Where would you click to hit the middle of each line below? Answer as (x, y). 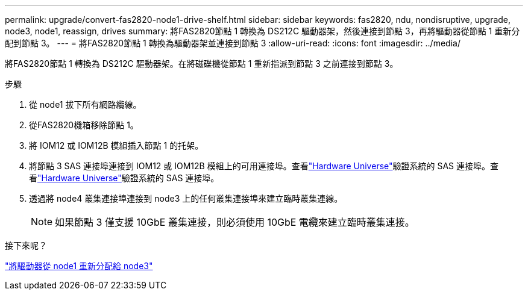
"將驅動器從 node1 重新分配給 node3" (79, 266)
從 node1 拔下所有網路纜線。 (85, 104)
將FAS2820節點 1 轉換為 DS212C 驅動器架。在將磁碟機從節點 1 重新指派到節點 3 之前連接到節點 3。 (202, 64)
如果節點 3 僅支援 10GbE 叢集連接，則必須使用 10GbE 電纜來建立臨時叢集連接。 (235, 222)
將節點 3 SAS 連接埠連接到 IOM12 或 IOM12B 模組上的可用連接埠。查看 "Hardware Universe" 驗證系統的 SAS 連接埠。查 (264, 166)
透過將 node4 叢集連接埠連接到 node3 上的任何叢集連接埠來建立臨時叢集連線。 (186, 198)
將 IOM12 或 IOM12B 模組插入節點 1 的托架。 (116, 145)
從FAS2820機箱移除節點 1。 (84, 125)
